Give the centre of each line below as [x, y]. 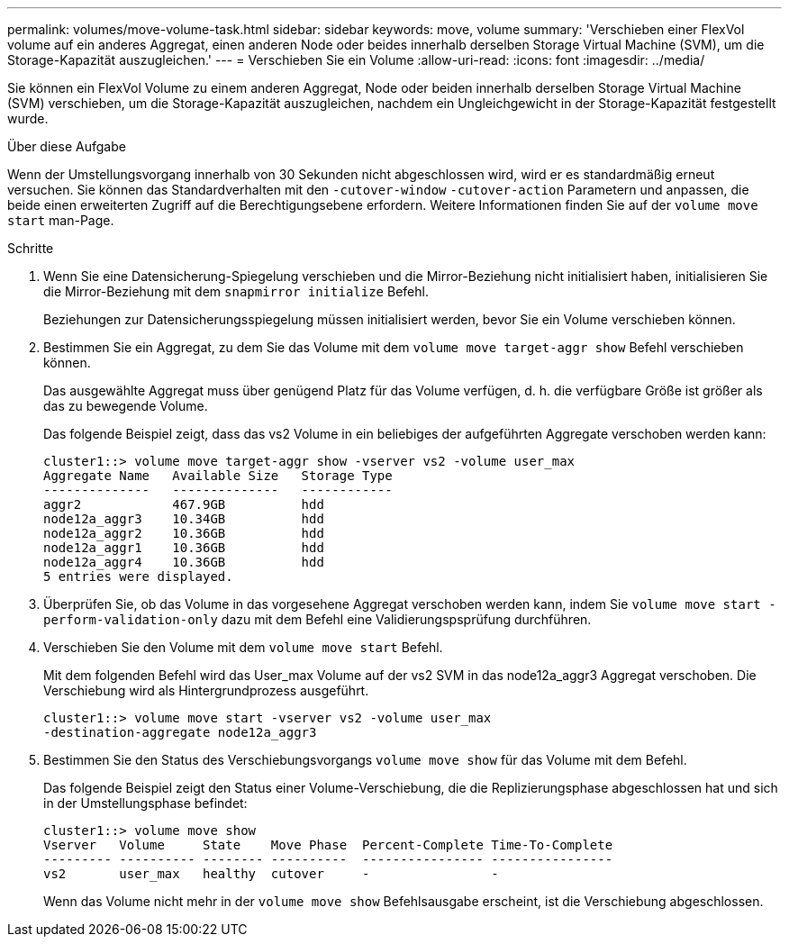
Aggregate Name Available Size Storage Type [218, 476]
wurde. [28, 118]
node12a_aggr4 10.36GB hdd [184, 562]
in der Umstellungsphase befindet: [145, 803]
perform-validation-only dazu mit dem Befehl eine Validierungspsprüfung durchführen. [317, 619]
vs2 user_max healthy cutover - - [271, 874]
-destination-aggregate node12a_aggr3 [180, 732]
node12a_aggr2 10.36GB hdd [184, 533]
